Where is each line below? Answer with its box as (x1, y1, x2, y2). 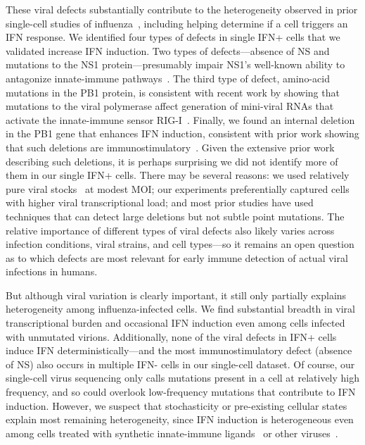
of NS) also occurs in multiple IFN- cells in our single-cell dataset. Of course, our (6, 356, 355, 371)
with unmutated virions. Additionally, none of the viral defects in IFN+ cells (6, 329, 337, 344)
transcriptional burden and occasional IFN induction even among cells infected (6, 315, 345, 330)
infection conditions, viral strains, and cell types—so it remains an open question (6, 237, 354, 251)
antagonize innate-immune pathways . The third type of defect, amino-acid (6, 70, 330, 85)
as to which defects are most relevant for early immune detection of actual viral (6, 250, 348, 265)
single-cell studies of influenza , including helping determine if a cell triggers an (6, 15, 348, 30)
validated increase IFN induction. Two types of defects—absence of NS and (6, 43, 330, 58)
